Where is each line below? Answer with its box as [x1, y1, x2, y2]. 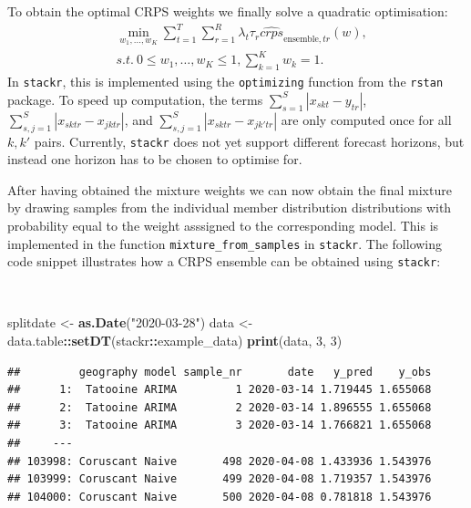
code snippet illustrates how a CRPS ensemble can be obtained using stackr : [7, 252, 441, 271]
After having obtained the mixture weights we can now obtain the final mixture [7, 180, 452, 199]
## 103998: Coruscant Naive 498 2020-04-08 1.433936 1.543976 [7, 454, 432, 468]
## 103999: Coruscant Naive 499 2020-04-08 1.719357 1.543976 [7, 472, 432, 486]
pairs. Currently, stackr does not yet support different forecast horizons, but [34, 131, 465, 150]
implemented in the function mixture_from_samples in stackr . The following [7, 233, 443, 253]
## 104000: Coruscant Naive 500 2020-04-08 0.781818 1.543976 [7, 490, 432, 503]
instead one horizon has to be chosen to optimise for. [7, 150, 302, 169]
